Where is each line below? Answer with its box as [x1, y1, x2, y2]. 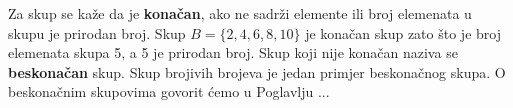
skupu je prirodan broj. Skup [8, 22, 186, 43]
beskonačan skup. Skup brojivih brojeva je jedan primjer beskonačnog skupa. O [8, 61, 506, 82]
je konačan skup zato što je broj [305, 22, 501, 43]
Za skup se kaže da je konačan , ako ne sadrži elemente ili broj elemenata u [8, 3, 472, 23]
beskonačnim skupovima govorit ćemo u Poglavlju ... [8, 81, 330, 102]
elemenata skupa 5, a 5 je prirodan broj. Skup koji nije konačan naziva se [8, 42, 458, 63]
